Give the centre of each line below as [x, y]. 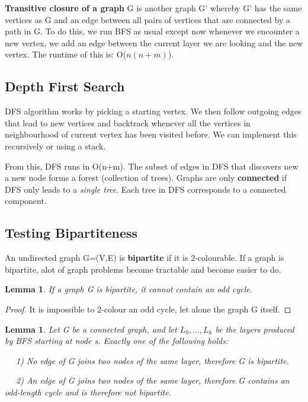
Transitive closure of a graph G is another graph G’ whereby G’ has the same [153, 8]
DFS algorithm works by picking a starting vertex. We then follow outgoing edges [153, 111]
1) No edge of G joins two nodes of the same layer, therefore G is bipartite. [153, 360]
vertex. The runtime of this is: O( [66, 54]
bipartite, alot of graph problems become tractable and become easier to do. [143, 269]
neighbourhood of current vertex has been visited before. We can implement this [151, 134]
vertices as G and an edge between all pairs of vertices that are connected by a [147, 19]
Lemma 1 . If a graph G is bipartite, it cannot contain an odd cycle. [129, 289]
